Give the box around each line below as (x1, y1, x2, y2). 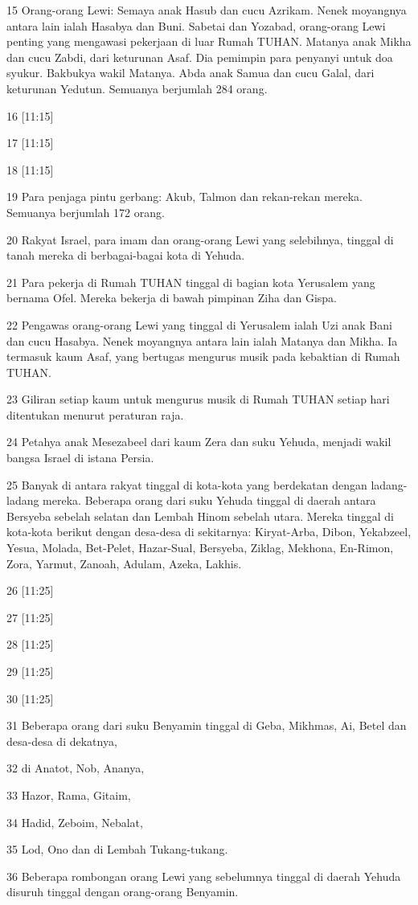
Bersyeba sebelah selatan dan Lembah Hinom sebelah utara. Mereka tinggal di (6, 507, 394, 524)
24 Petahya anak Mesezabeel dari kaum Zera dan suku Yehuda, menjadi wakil (6, 433, 391, 450)
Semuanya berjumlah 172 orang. (6, 203, 165, 220)
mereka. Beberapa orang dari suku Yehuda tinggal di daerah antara (43, 492, 376, 509)
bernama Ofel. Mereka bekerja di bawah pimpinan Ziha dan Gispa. (6, 289, 338, 306)
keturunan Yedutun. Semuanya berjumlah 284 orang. (6, 80, 268, 96)
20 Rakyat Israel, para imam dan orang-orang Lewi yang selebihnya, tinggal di (6, 231, 394, 248)
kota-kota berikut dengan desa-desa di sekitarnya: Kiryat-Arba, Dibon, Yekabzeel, (6, 523, 412, 540)
